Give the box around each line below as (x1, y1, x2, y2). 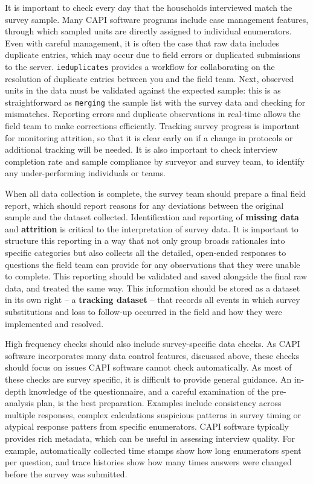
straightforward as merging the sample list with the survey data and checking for (5, 95, 306, 108)
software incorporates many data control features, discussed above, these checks (5, 349, 300, 361)
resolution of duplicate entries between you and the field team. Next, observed (5, 72, 294, 84)
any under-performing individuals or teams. (5, 167, 166, 179)
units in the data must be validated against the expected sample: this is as (5, 84, 281, 97)
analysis (5, 396, 34, 409)
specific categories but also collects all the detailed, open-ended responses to (5, 246, 286, 258)
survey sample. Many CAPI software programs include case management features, (5, 13, 309, 25)
